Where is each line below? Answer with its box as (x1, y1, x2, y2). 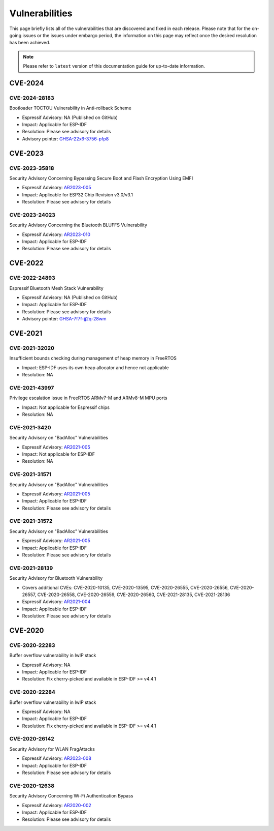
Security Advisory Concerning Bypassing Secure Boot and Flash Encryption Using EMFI (9, 175, 193, 181)
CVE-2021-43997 (9, 384, 54, 391)
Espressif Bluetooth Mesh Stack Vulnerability (9, 285, 104, 291)
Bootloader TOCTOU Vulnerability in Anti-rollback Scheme (9, 105, 131, 111)
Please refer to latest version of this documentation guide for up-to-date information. (23, 63, 205, 69)
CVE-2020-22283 (9, 641, 55, 648)
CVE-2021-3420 (9, 424, 51, 431)
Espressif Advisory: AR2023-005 (22, 185, 91, 191)
